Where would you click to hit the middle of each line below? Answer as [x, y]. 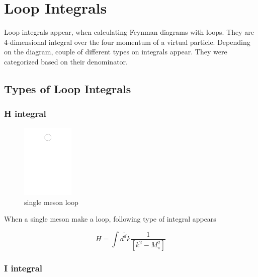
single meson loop [51, 202]
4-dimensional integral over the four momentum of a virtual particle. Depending [127, 42]
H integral [25, 114]
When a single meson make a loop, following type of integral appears [110, 219]
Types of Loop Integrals [68, 88]
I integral [23, 268]
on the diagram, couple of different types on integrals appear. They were [116, 52]
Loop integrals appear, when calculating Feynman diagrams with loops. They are [129, 32]
